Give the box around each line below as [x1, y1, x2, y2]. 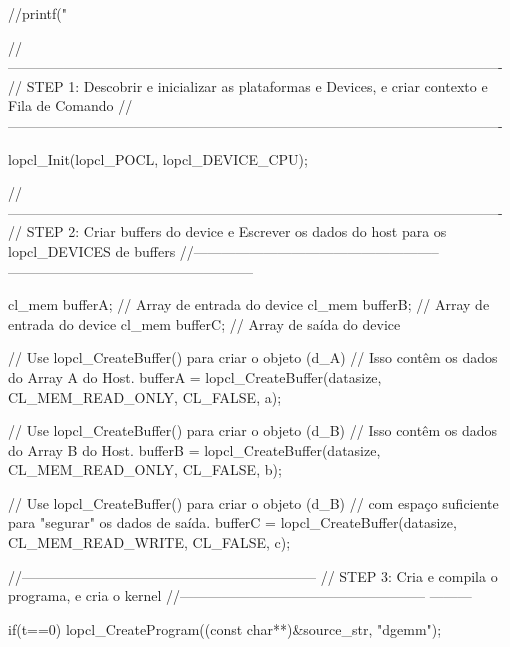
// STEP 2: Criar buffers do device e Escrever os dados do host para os [8, 221, 447, 242]
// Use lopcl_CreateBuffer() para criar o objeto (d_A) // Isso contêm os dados [8, 347, 498, 368]
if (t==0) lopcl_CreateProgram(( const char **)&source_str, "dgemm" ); [8, 618, 442, 639]
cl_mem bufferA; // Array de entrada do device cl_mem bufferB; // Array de [8, 294, 490, 315]
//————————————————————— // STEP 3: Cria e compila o [8, 565, 498, 586]
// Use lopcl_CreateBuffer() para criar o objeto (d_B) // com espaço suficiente [8, 492, 499, 513]
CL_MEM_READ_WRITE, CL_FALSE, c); [8, 532, 291, 553]
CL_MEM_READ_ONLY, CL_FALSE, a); [8, 386, 282, 407]
